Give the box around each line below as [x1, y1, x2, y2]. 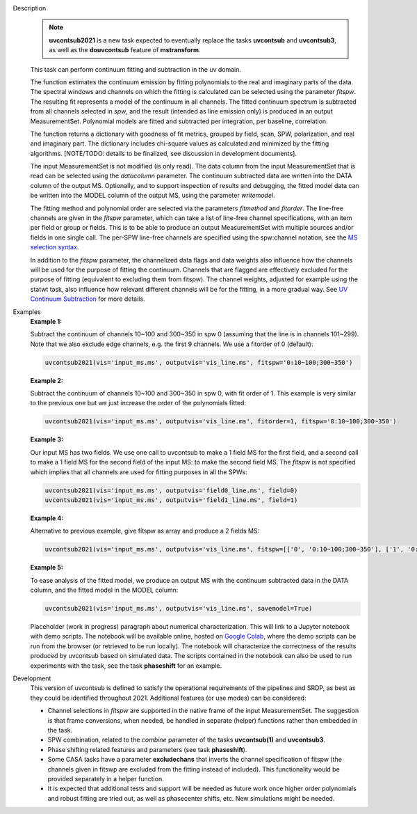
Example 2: [30, 376, 64, 384]
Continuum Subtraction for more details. [30, 295, 145, 303]
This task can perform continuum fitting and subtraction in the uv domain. [30, 65, 242, 73]
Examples [13, 307, 41, 316]
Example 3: [30, 435, 64, 444]
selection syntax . [30, 243, 79, 251]
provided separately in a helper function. [47, 774, 164, 783]
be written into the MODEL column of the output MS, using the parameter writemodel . [30, 191, 275, 200]
